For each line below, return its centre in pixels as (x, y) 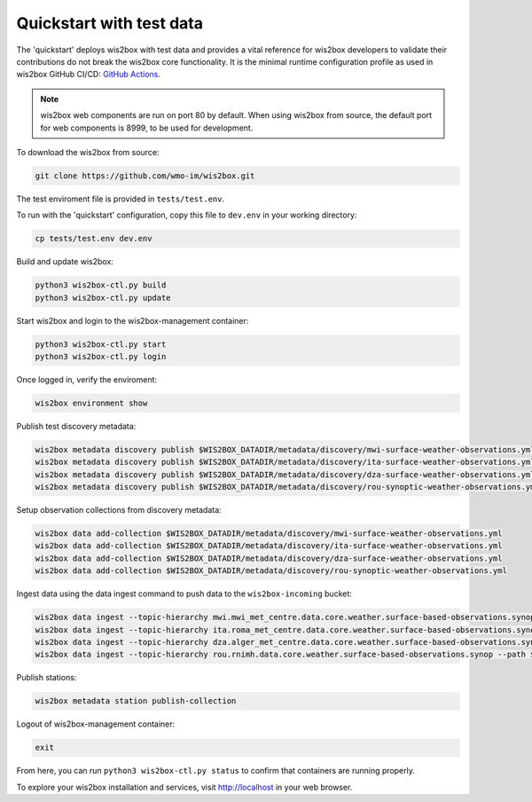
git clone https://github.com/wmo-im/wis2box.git (145, 176)
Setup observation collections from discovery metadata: (119, 510)
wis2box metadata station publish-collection (136, 701)
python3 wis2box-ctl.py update (103, 298)
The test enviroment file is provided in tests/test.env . (121, 199)
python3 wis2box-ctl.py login (101, 356)
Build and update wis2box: (65, 262)
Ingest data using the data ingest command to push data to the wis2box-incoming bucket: (184, 594)
